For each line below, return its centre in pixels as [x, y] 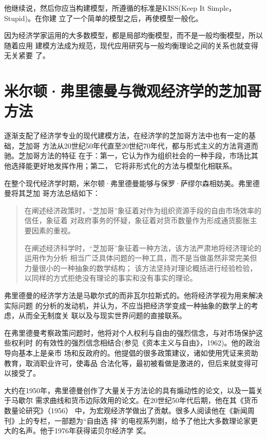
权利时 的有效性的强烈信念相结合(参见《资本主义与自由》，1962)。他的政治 [136, 343]
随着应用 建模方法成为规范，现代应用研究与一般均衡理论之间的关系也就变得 [131, 45]
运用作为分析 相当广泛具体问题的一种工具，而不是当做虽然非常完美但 [141, 258]
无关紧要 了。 [27, 55]
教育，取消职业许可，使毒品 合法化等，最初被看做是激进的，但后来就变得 [128, 363]
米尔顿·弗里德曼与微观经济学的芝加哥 [133, 91]
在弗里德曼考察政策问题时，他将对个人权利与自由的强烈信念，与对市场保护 [130, 332]
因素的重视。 [53, 231]
